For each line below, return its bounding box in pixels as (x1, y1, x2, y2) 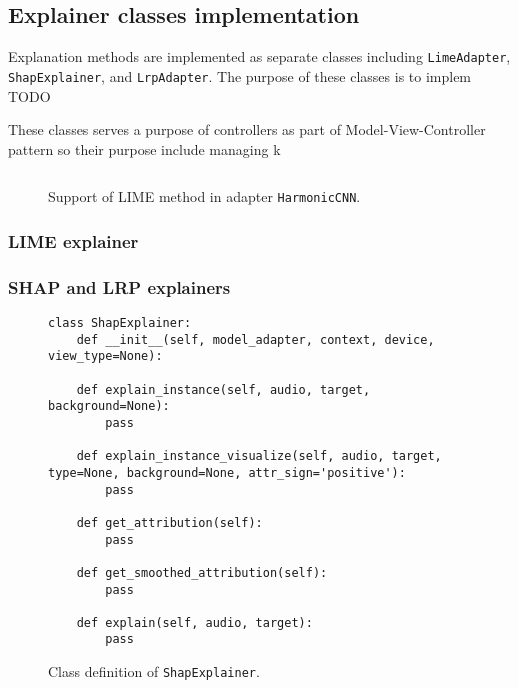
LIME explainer (8, 228, 139, 253)
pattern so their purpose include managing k (8, 138, 281, 159)
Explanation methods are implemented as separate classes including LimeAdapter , (8, 46, 511, 67)
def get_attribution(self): (76, 515, 263, 530)
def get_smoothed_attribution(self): (76, 565, 328, 580)
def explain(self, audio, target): (76, 615, 313, 630)
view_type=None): (48, 349, 163, 364)
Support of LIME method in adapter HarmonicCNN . (48, 186, 361, 207)
